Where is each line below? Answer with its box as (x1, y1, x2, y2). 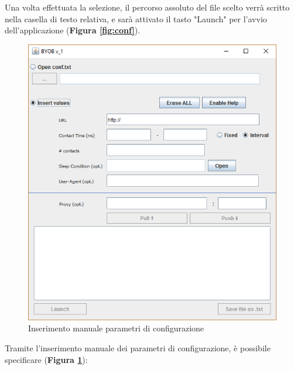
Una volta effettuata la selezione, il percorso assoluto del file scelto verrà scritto (5, 1, 290, 13)
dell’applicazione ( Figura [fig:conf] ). (5, 24, 141, 36)
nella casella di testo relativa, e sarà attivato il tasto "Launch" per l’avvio (5, 12, 267, 25)
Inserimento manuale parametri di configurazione (28, 322, 204, 334)
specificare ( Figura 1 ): (5, 353, 88, 365)
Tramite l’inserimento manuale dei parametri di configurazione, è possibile (5, 341, 271, 354)
